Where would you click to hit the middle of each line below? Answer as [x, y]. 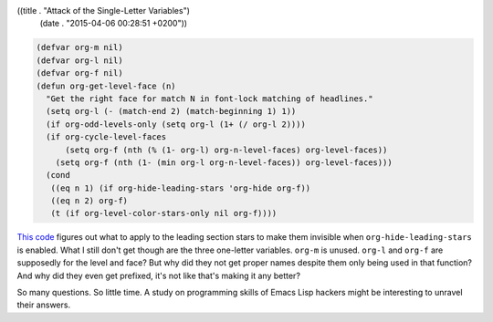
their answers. [44, 305]
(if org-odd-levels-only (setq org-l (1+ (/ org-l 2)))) [176, 124]
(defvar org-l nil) [79, 60]
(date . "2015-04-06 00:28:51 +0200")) [113, 24]
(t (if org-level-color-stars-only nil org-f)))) [164, 213]
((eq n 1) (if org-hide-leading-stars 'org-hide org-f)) [181, 188]
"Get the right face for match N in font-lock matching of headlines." [210, 99]
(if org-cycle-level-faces [106, 137]
